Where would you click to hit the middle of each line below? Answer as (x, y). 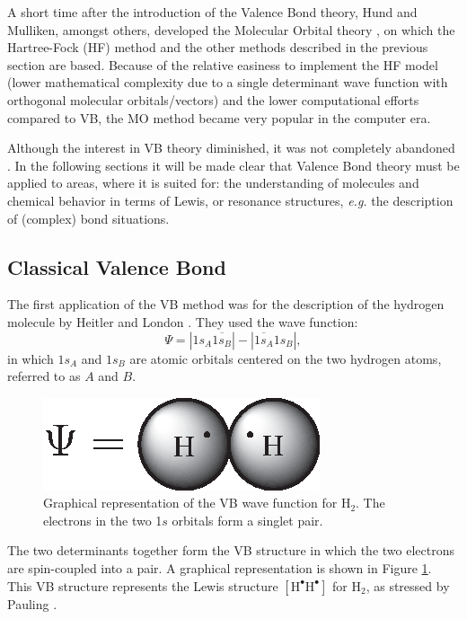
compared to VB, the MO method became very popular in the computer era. (219, 117)
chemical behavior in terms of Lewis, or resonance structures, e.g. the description (230, 200)
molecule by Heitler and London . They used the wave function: (183, 321)
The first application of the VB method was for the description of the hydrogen (226, 304)
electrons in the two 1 (103, 520)
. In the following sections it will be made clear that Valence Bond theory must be (233, 165)
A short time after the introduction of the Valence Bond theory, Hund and (212, 12)
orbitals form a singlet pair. (247, 520)
